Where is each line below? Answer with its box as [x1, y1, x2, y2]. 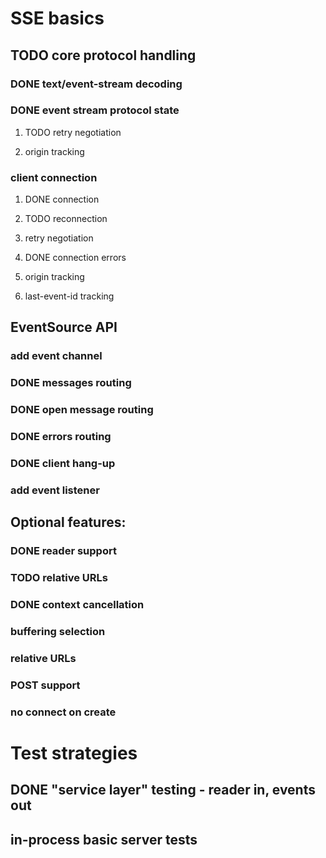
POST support [10, 678, 81, 692]
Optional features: [10, 514, 127, 531]
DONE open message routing [10, 403, 154, 417]
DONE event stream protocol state [10, 103, 180, 117]
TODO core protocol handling [10, 47, 197, 64]
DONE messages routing [10, 376, 132, 390]
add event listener [10, 483, 100, 497]
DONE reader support [10, 544, 117, 558]
